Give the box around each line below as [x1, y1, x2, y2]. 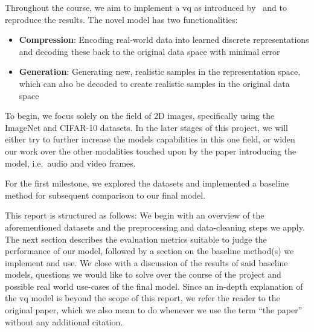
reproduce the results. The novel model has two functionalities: [5, 13, 238, 25]
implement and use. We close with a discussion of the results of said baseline [5, 256, 288, 269]
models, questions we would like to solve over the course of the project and [5, 268, 281, 281]
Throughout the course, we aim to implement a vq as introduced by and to [5, 1, 287, 13]
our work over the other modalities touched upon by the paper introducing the [5, 144, 296, 157]
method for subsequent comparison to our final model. [5, 188, 206, 201]
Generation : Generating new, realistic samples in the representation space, [19, 65, 301, 78]
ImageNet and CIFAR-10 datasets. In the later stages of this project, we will [5, 121, 289, 133]
